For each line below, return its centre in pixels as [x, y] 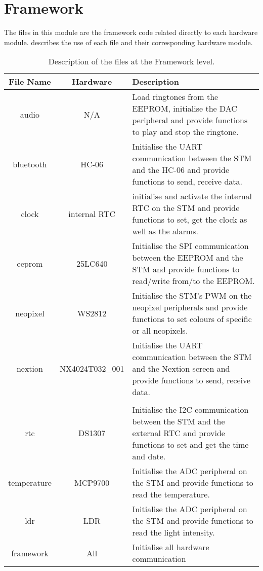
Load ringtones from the [175, 97]
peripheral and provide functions [190, 120]
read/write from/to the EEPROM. [193, 281]
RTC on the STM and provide [186, 208]
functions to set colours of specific [192, 319]
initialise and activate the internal [192, 196]
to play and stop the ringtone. [185, 132]
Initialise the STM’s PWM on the [192, 296]
